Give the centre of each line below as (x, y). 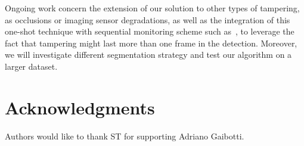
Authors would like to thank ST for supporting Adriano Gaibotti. (125, 136)
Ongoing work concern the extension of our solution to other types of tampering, (152, 8)
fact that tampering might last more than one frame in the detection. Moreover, (151, 43)
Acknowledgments (80, 107)
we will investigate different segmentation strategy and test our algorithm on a (148, 55)
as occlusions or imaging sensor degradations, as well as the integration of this (148, 19)
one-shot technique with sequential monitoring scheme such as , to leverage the (150, 31)
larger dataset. (31, 66)
